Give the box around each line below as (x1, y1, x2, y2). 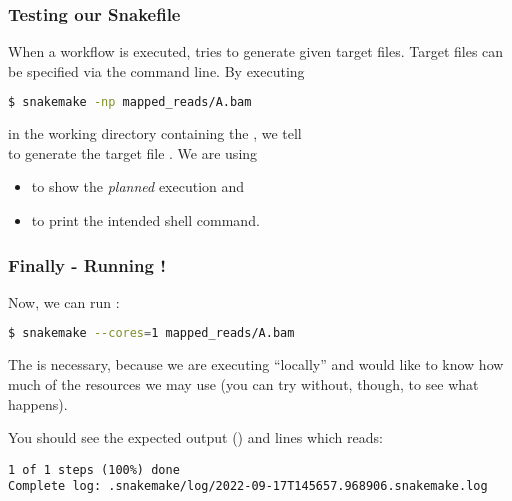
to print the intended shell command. (31, 210, 260, 231)
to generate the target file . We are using (8, 142, 258, 163)
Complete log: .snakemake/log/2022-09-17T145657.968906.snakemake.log (8, 479, 488, 494)
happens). (8, 393, 68, 414)
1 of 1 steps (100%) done (8, 462, 180, 477)
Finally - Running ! (8, 252, 166, 277)
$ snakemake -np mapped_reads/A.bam (8, 95, 252, 110)
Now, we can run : (8, 291, 120, 312)
